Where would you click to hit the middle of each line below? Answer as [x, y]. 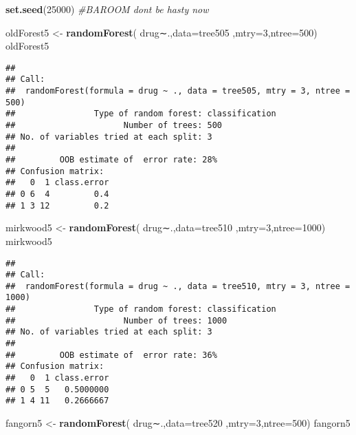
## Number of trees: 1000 [116, 320]
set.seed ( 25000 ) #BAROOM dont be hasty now [107, 9]
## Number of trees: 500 [114, 126]
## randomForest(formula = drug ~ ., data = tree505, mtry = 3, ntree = [178, 91]
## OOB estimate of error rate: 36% [111, 355]
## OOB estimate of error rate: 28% [111, 160]
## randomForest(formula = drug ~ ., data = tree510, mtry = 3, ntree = [178, 286]
